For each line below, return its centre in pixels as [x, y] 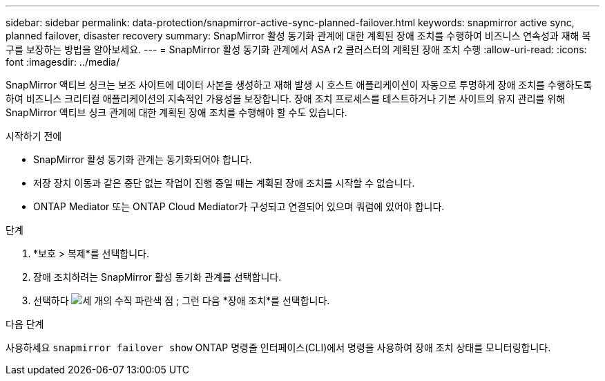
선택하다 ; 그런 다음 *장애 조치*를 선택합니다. [182, 300]
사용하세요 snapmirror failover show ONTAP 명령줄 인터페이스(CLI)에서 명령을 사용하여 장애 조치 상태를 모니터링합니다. [278, 347]
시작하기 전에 [34, 136]
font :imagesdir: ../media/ [63, 62]
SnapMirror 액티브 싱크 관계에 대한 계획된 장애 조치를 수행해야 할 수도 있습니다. [176, 112]
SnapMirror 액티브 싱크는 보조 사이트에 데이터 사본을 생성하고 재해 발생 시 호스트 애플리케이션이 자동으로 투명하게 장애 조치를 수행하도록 [299, 85]
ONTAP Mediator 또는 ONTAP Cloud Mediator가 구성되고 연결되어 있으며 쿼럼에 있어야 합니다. [239, 206]
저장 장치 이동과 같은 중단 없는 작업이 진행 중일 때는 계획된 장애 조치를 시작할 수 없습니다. [224, 183]
